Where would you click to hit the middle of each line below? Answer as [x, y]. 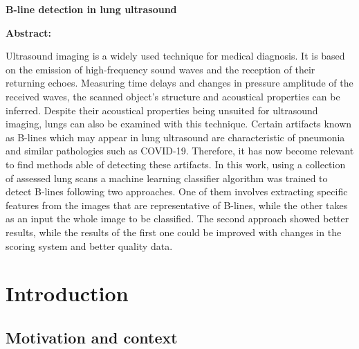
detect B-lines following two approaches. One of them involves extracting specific [177, 191]
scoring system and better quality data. [89, 245]
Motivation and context [92, 337]
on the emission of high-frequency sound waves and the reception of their [160, 69]
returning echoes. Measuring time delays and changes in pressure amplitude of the [179, 83]
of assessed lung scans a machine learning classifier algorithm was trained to [167, 178]
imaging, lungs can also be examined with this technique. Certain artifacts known [179, 124]
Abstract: [29, 32]
